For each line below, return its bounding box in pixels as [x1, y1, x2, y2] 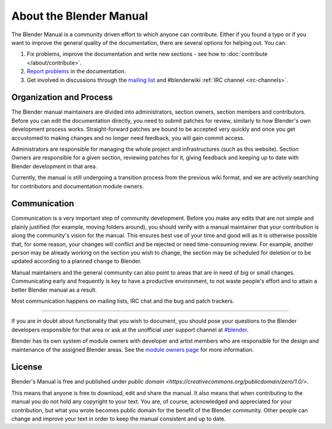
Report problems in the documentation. [26, 68, 126, 75]
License [11, 362, 42, 373]
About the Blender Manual [11, 9, 148, 23]
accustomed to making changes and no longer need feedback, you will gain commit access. [11, 134, 245, 141]
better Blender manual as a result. [11, 286, 97, 293]
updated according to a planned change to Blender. [11, 258, 142, 265]
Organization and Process [11, 92, 113, 102]
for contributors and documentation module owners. [11, 182, 144, 190]
